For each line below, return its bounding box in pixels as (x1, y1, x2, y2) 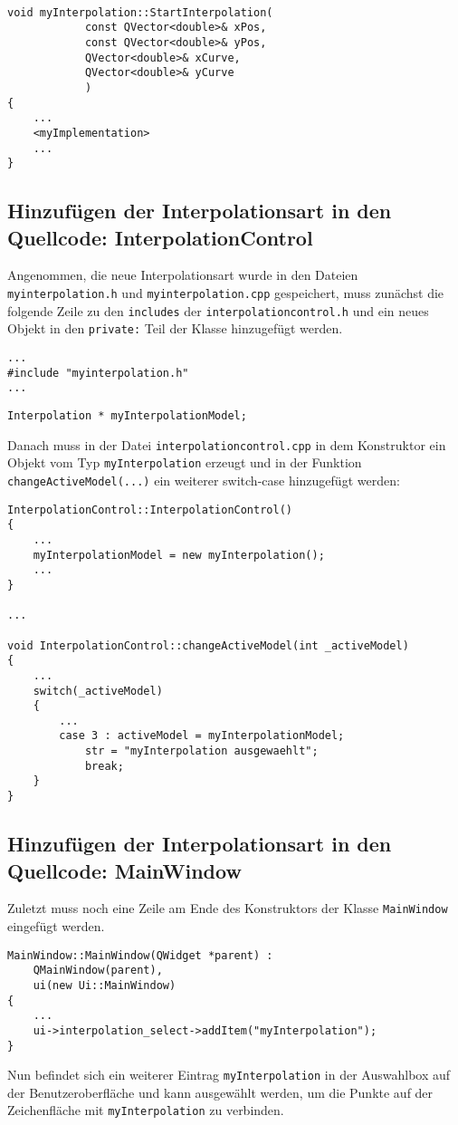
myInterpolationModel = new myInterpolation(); (33, 548, 325, 562)
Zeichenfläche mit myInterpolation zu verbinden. (7, 1101, 284, 1120)
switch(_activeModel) (33, 684, 163, 697)
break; (84, 759, 124, 773)
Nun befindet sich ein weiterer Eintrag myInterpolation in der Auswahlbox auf (7, 1065, 451, 1084)
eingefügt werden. (7, 917, 105, 935)
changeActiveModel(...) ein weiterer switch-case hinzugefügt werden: (7, 470, 400, 489)
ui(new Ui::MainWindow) (33, 978, 177, 992)
